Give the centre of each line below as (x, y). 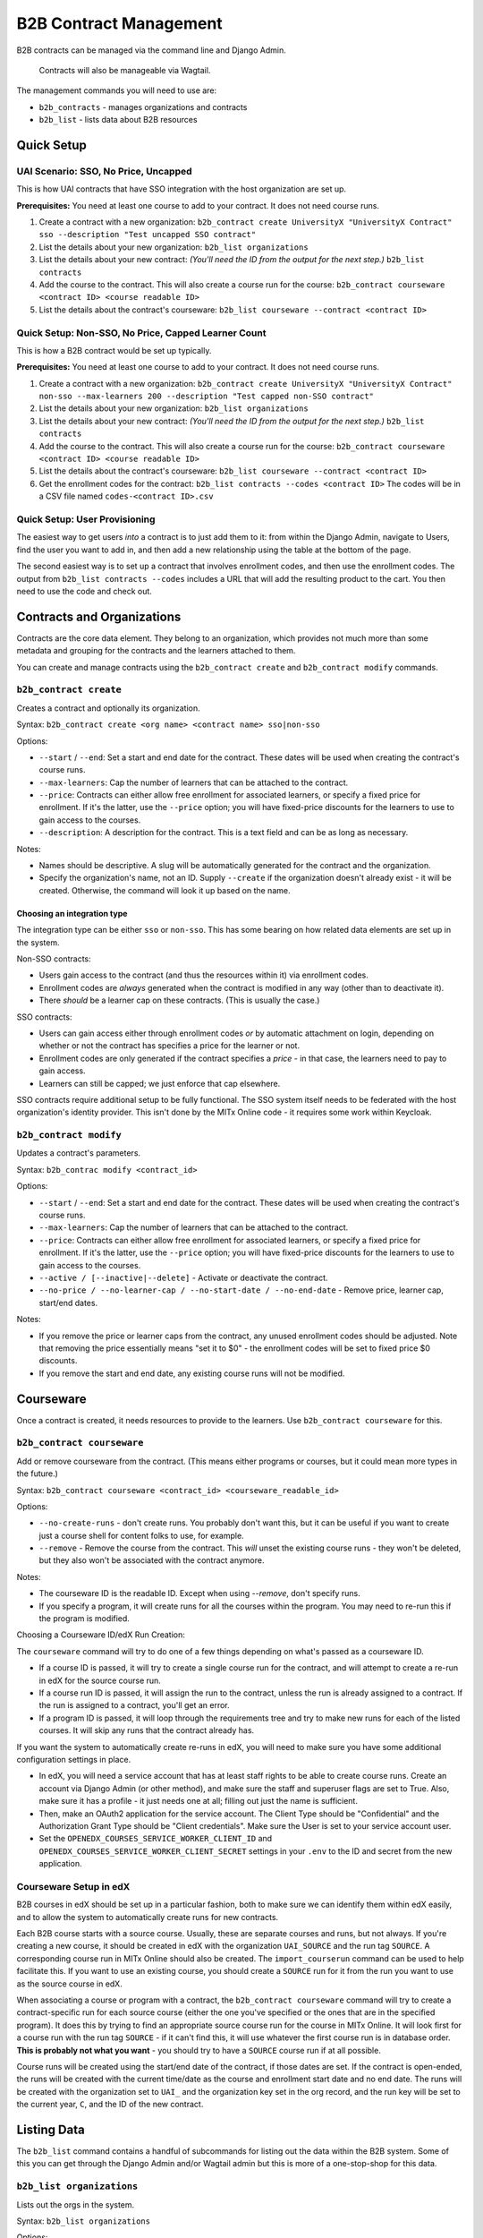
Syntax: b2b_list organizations (84, 2221)
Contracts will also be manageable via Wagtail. (125, 70)
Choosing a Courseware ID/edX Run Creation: (101, 1635)
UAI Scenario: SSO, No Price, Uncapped (104, 171)
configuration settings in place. (74, 1759)
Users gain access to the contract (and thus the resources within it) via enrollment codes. (203, 975)
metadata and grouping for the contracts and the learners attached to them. (156, 651)
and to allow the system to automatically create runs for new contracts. (148, 1917)
